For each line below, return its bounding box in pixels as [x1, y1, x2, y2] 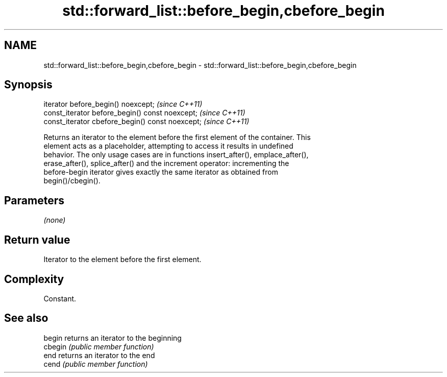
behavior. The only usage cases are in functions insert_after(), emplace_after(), [43, 150, 309, 159]
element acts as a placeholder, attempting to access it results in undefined [43, 142, 293, 151]
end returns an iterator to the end [43, 350, 155, 360]
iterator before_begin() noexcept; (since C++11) [43, 100, 203, 109]
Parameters [4, 194, 64, 207]
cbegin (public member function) [43, 342, 154, 351]
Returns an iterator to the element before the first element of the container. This [43, 133, 311, 142]
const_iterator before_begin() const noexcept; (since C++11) [43, 108, 245, 117]
